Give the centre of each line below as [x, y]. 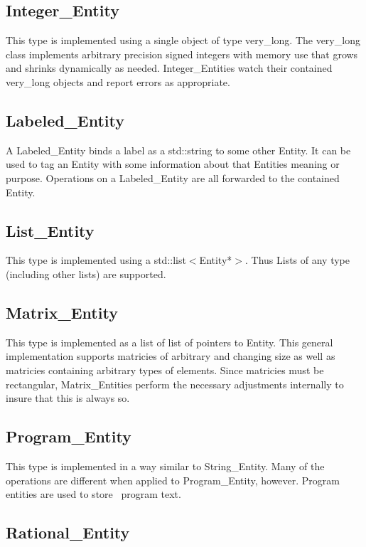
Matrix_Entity [62, 312]
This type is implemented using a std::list [96, 260]
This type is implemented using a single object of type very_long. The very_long [183, 40]
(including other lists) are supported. [86, 273]
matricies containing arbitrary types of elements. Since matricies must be [165, 370]
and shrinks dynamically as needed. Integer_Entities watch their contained [169, 68]
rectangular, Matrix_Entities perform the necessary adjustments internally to [175, 384]
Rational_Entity [68, 532]
